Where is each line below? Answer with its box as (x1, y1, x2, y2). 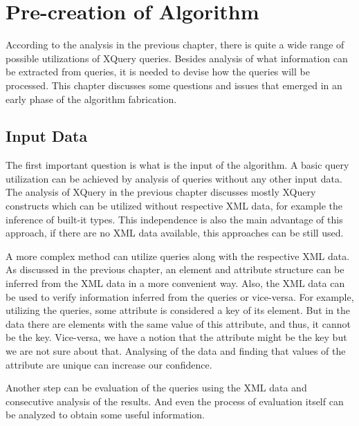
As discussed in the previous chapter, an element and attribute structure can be (6, 262, 344, 277)
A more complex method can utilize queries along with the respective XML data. (6, 248, 350, 263)
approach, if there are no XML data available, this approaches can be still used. (6, 225, 344, 240)
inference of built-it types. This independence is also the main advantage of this (6, 212, 343, 226)
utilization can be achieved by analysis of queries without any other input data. (6, 171, 342, 185)
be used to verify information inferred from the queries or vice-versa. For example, (6, 289, 354, 304)
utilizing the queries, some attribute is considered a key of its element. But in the (6, 303, 351, 317)
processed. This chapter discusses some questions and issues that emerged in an (6, 77, 342, 92)
